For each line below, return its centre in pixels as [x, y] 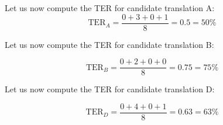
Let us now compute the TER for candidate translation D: [110, 89]
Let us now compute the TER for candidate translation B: [109, 44]
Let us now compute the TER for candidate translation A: [110, 8]
